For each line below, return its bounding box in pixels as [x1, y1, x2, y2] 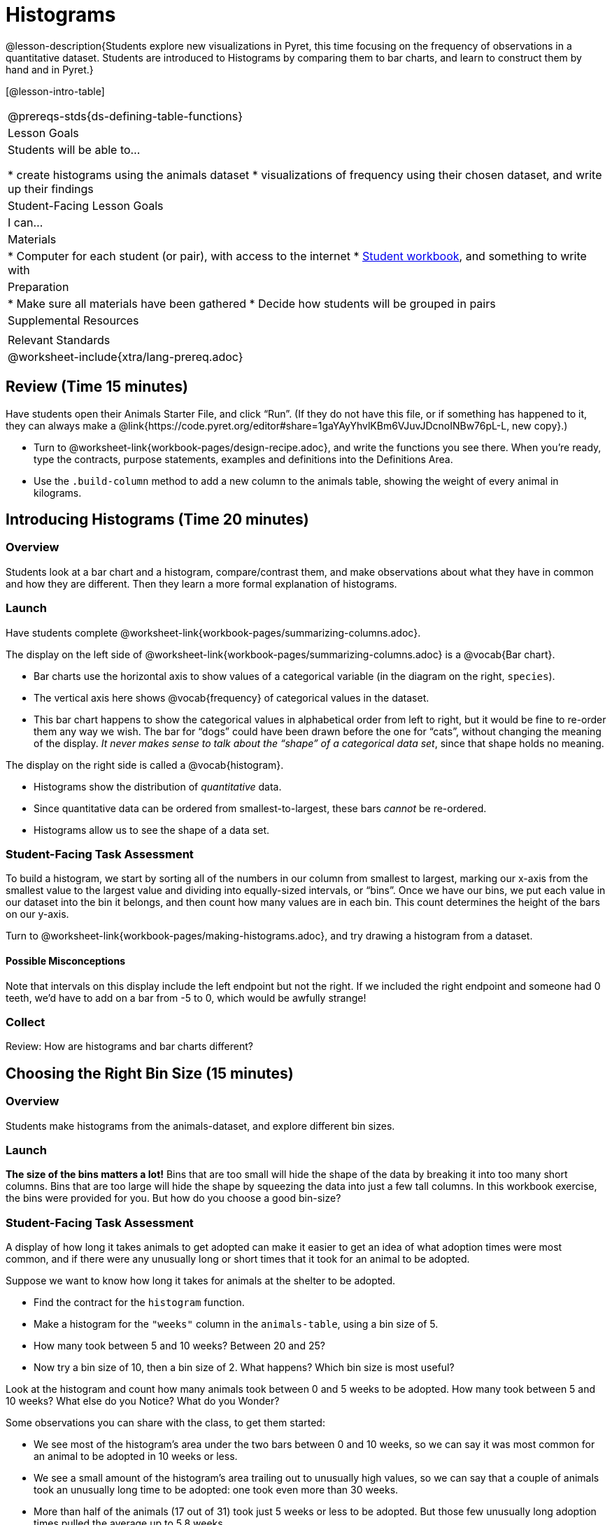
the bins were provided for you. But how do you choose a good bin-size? [6, 1192, 341, 1205]
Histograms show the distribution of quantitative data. [34, 780, 282, 793]
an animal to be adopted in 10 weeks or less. [34, 1450, 238, 1462]
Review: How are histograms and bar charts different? [6, 1040, 253, 1053]
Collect [6, 1014, 45, 1029]
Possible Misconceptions [6, 954, 125, 967]
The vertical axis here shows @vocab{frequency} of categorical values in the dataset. [34, 691, 429, 704]
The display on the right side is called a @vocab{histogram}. [6, 758, 284, 771]
